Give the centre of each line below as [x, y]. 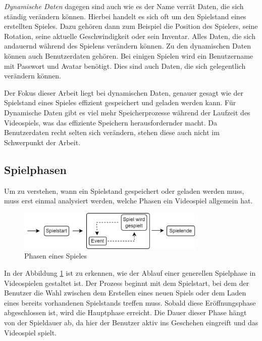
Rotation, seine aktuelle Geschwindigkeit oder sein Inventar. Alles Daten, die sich [130, 36]
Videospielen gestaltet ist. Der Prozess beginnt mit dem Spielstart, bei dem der [127, 283]
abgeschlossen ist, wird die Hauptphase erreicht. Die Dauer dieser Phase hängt [125, 312]
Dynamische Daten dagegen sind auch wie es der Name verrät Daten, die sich [124, 6]
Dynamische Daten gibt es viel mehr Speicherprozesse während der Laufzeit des [127, 112]
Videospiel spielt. [30, 332]
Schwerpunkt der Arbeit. [42, 142]
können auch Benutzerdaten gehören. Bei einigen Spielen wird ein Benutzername [129, 55]
